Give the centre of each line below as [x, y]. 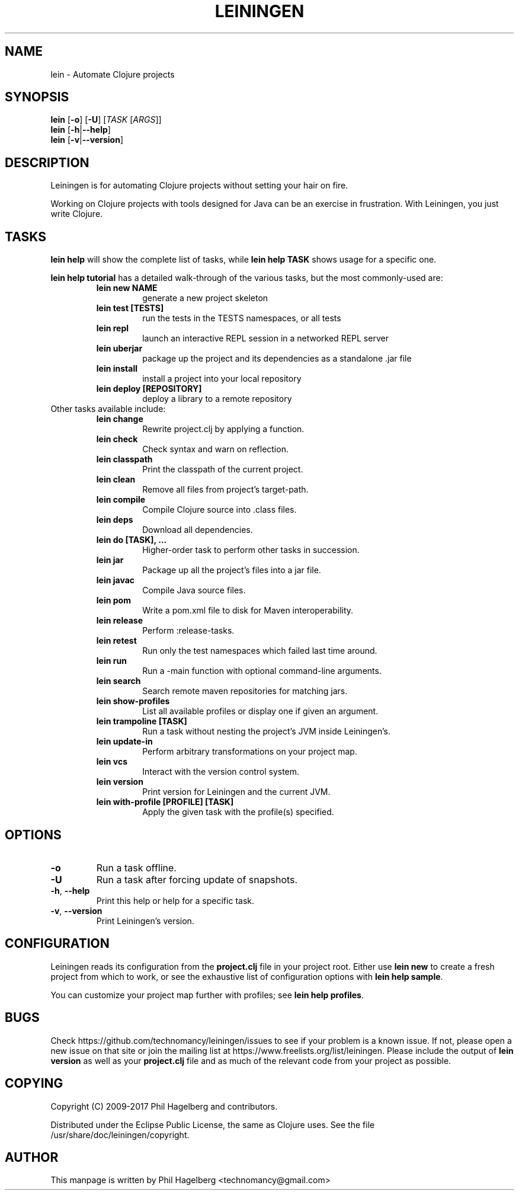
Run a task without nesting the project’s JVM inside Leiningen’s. [266, 731]
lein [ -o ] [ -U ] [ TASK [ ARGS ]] [106, 120]
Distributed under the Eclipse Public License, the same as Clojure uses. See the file [213, 1124]
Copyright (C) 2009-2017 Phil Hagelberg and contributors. [164, 1106]
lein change [120, 419]
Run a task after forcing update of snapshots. [197, 879]
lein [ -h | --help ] [81, 130]
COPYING [34, 1084]
